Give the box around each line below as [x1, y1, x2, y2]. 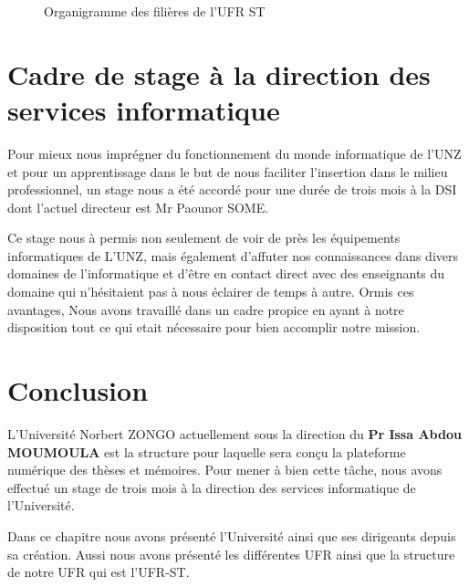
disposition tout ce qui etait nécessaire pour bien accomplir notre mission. [7, 318, 421, 337]
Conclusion [7, 372, 149, 409]
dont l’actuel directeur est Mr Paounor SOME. [7, 197, 269, 216]
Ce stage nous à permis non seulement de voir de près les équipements [7, 228, 401, 247]
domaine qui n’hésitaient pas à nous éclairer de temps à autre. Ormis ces [7, 282, 414, 301]
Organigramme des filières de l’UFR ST [44, 2, 266, 20]
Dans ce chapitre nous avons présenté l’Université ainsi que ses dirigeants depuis [7, 526, 456, 545]
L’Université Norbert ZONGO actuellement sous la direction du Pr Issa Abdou [7, 424, 462, 443]
